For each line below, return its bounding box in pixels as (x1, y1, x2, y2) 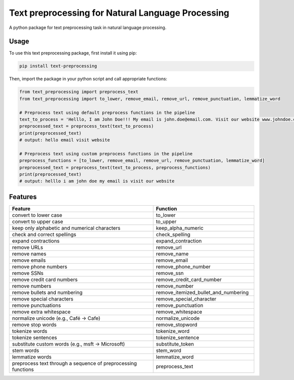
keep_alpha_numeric (156, 224, 204, 231)
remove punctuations (12, 302, 61, 309)
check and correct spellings (12, 231, 76, 238)
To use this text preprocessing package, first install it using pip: (9, 50, 137, 56)
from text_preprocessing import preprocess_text (19, 89, 139, 95)
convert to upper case (12, 218, 63, 225)
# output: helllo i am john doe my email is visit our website (19, 178, 175, 184)
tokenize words (12, 327, 48, 334)
